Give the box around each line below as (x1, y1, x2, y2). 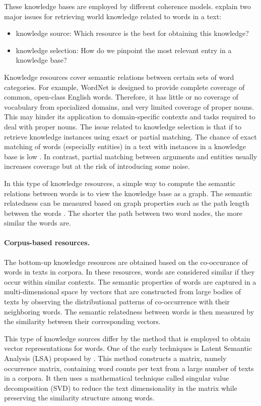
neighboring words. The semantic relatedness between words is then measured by (4, 306, 254, 317)
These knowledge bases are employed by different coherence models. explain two (4, 1, 251, 11)
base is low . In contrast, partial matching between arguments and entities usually (4, 151, 257, 161)
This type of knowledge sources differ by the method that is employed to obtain (4, 333, 250, 343)
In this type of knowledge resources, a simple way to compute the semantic (4, 177, 235, 188)
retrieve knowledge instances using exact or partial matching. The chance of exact (4, 131, 257, 142)
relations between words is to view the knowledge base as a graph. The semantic (4, 188, 252, 198)
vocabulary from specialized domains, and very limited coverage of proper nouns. (4, 101, 254, 112)
